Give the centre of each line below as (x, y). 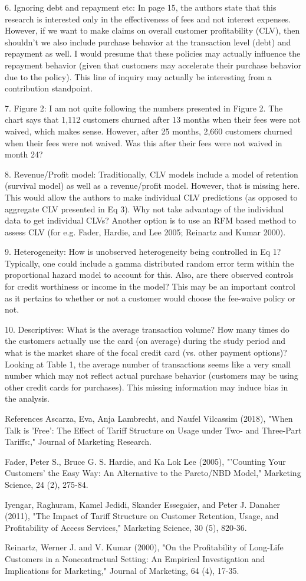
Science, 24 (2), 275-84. (47, 484)
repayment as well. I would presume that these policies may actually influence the (153, 53)
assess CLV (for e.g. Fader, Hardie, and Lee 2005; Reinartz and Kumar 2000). (145, 232)
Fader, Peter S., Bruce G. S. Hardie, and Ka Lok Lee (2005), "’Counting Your (145, 461)
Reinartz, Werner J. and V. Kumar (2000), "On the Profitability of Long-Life (144, 547)
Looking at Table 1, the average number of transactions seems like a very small (148, 364)
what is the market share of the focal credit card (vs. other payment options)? (146, 352)
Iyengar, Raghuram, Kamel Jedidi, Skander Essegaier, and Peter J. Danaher (143, 504)
